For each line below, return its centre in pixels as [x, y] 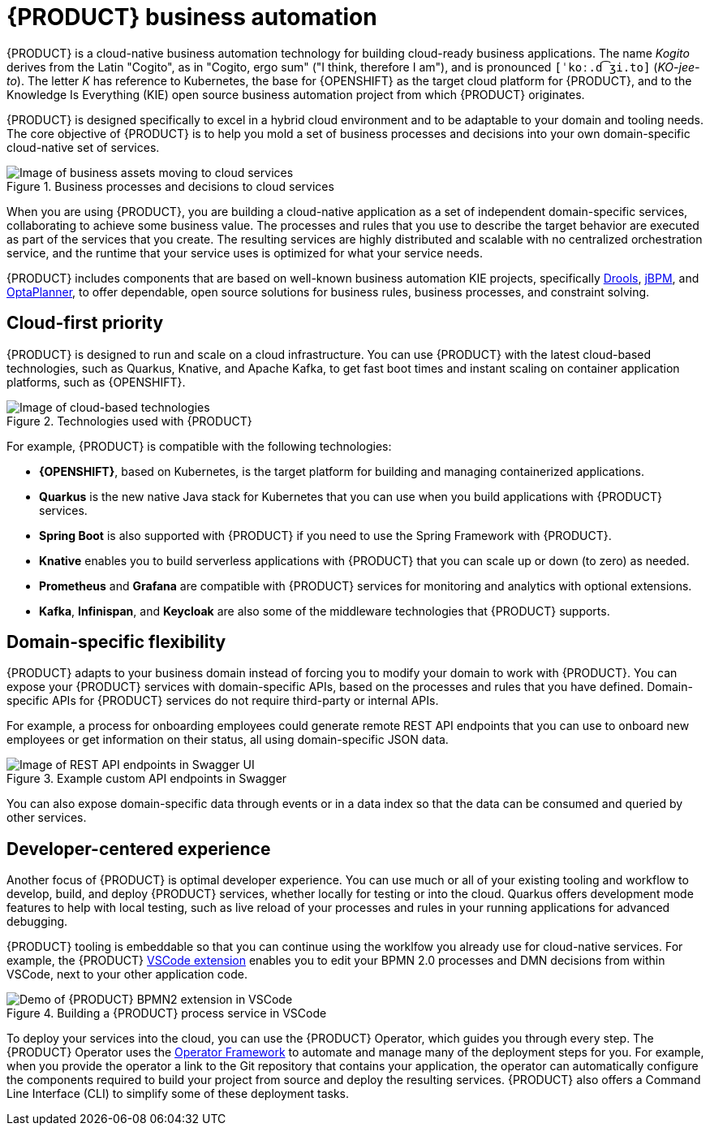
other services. [47, 818]
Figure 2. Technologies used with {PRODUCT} [129, 421]
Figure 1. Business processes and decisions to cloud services [170, 186]
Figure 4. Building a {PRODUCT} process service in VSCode [167, 1013]
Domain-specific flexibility [116, 642]
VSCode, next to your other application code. [127, 974]
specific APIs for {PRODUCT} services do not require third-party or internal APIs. [223, 701]
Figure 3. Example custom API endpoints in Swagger [147, 779]
